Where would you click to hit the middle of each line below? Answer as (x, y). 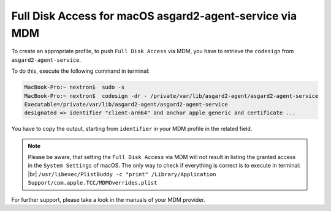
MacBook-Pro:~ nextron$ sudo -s (74, 87)
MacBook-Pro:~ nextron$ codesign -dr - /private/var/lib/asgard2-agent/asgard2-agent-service (171, 96)
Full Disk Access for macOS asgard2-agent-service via (154, 16)
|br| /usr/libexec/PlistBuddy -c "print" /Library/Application (122, 174)
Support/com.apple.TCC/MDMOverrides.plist (93, 183)
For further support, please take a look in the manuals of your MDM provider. (108, 199)
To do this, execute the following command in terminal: (81, 71)
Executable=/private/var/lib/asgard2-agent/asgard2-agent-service (126, 104)
